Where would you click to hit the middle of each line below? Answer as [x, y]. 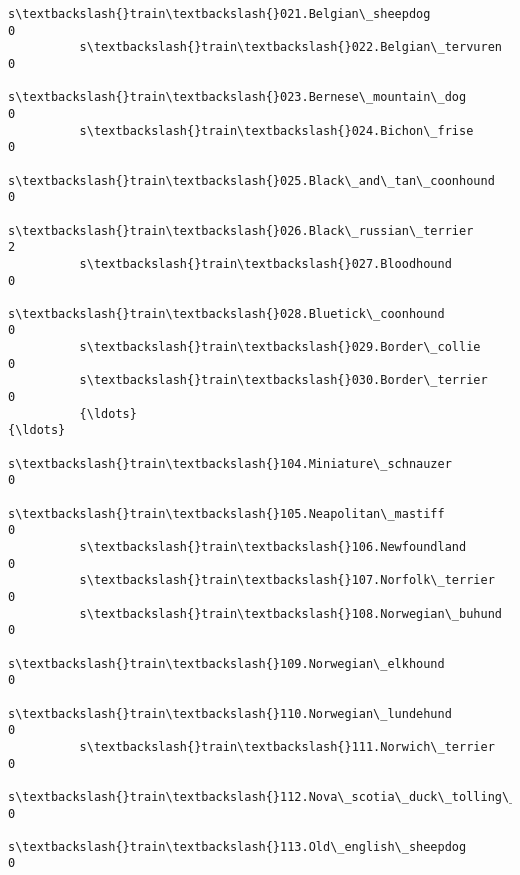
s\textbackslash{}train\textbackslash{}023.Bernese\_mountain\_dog [237, 97]
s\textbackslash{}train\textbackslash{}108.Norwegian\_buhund [290, 613]
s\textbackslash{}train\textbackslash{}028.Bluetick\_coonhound [226, 313]
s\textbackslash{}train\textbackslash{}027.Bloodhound [265, 263]
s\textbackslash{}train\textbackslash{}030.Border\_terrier [283, 380]
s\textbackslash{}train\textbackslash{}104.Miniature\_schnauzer [230, 463]
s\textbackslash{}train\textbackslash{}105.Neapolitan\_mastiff [226, 513]
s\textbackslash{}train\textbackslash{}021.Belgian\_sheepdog [219, 14]
